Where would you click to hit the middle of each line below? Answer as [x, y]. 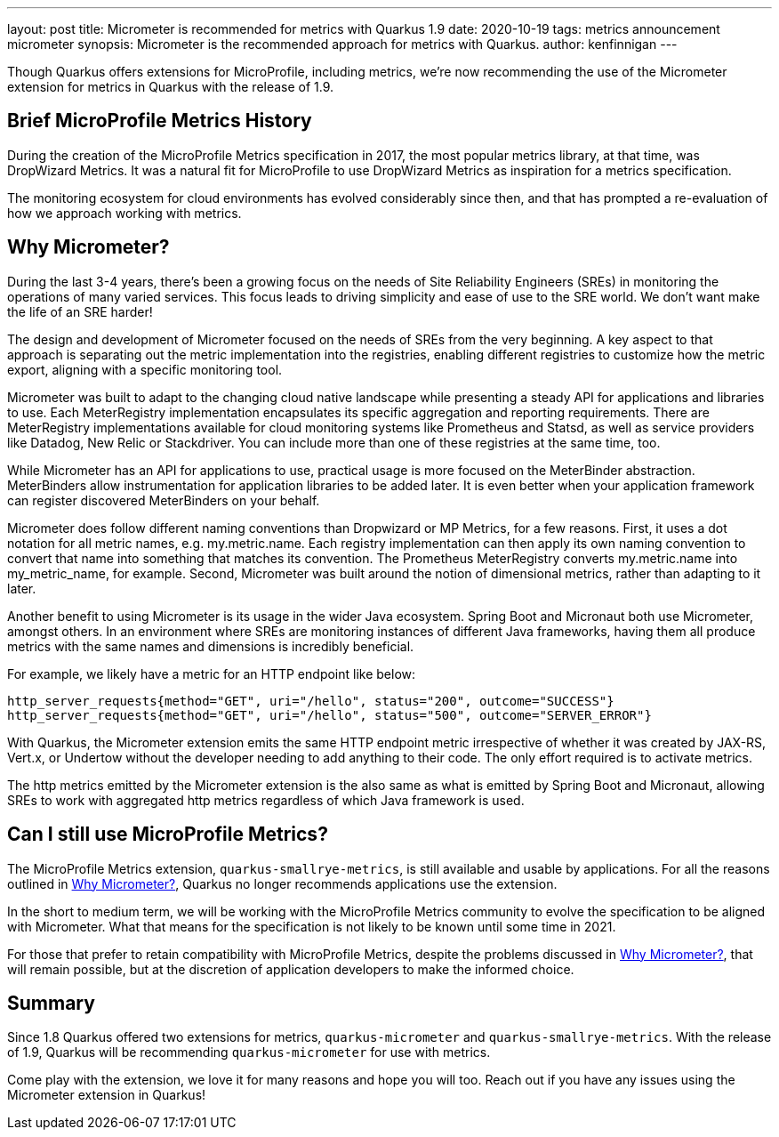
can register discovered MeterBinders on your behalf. [164, 500]
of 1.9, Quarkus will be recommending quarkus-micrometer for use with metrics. [249, 1052]
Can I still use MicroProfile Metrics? [168, 835]
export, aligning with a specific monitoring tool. [145, 369]
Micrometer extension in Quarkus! [107, 1095]
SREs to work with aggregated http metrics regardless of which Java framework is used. [266, 800]
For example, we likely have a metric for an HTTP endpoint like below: [212, 673]
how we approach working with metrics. [124, 213]
